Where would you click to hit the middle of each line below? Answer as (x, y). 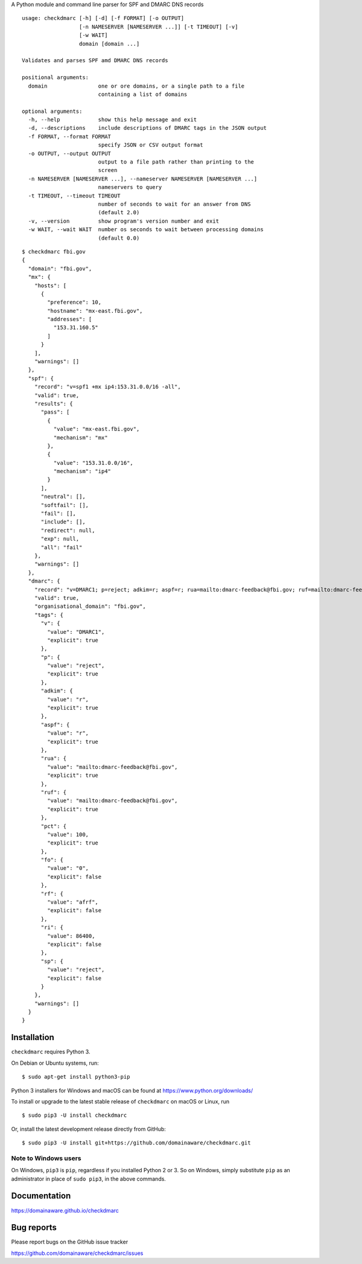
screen (108, 170)
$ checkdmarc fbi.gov (54, 251)
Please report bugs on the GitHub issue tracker (70, 1242)
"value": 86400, (71, 936)
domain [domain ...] (109, 43)
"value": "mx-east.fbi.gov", (97, 429)
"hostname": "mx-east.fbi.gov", (95, 311)
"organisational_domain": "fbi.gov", (90, 606)
